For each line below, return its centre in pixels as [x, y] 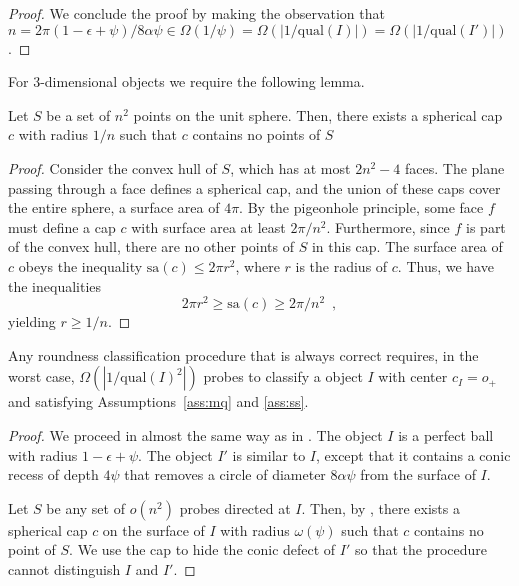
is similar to [269, 454]
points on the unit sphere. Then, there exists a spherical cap [318, 114]
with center [413, 376]
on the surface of [153, 529]
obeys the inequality [80, 265]
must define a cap [62, 226]
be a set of [78, 114]
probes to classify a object [283, 376]
